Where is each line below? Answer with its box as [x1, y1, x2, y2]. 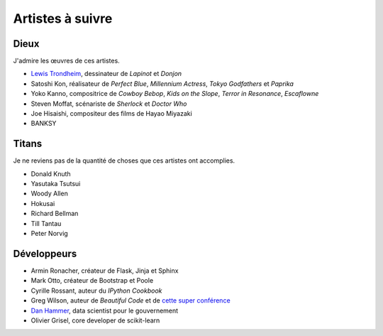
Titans [13, 138, 43, 150]
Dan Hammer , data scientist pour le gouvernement [30, 306, 179, 315]
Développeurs [13, 247, 77, 259]
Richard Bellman [30, 210, 79, 218]
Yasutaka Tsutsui [30, 180, 81, 188]
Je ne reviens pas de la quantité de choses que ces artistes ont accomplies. [13, 156, 235, 165]
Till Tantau [30, 219, 62, 227]
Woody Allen [30, 189, 69, 198]
